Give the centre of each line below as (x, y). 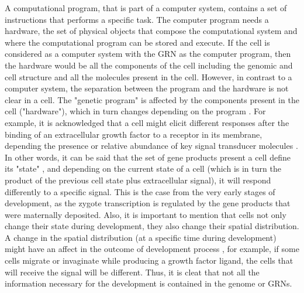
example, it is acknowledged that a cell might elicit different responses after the (147, 122)
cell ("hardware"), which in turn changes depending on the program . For (135, 111)
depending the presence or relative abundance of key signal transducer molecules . (151, 146)
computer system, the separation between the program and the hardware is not (147, 88)
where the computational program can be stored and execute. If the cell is (137, 42)
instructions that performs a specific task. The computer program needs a (137, 19)
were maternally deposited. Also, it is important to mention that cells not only (146, 214)
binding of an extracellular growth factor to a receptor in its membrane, (134, 134)
